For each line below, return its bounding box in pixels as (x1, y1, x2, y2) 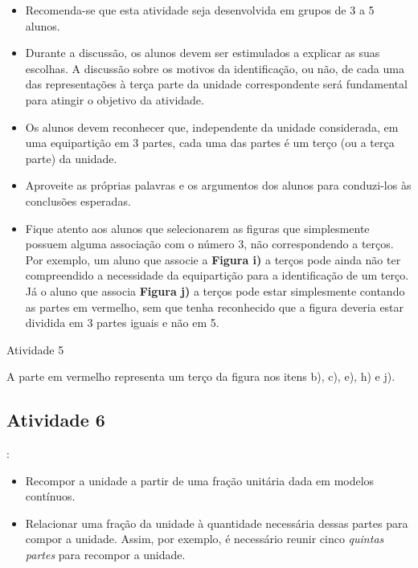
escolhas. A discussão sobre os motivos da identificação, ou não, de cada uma (25, 59, 404, 76)
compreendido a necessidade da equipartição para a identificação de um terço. (25, 267, 409, 284)
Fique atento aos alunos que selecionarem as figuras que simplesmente (25, 219, 370, 236)
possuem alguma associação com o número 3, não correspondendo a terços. (25, 235, 394, 252)
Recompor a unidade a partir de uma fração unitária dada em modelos (25, 472, 375, 488)
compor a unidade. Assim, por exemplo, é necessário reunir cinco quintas (25, 530, 384, 547)
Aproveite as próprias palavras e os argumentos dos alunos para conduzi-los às (25, 177, 412, 194)
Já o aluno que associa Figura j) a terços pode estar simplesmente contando (25, 282, 405, 299)
